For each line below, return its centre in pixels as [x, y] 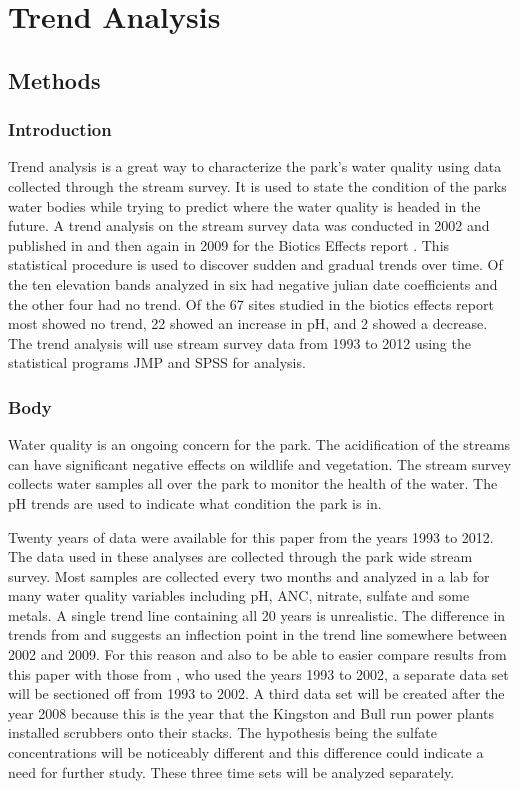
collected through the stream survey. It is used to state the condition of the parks [257, 185]
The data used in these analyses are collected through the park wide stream [240, 556]
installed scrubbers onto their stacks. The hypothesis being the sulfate [222, 732]
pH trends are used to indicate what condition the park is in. [195, 502]
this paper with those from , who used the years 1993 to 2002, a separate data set [258, 673]
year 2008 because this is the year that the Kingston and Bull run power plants [251, 712]
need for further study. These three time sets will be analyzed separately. [231, 771]
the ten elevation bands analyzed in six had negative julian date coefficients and [253, 283]
